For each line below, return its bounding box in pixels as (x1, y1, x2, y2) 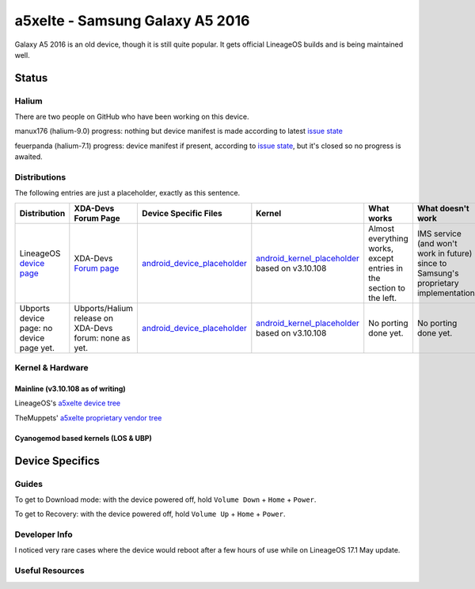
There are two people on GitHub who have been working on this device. (14, 112, 249, 122)
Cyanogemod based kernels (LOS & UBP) (14, 433, 152, 443)
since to (416, 257, 447, 268)
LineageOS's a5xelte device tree (14, 398, 121, 408)
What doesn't (416, 203, 470, 214)
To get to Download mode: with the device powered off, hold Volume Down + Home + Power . (14, 495, 317, 504)
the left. (368, 292, 397, 303)
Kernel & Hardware (14, 363, 89, 374)
